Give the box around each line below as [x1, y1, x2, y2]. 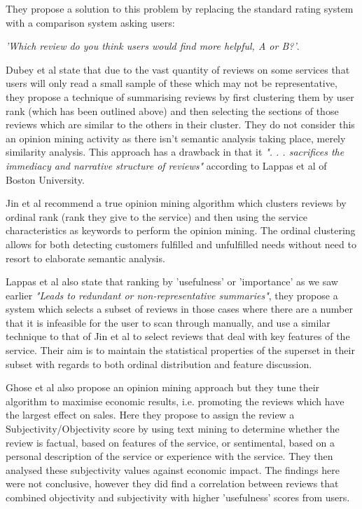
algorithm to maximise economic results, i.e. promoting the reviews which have [6, 393, 344, 408]
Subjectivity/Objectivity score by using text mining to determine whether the [6, 421, 340, 436]
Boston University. [6, 172, 85, 186]
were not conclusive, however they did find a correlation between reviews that [6, 476, 339, 491]
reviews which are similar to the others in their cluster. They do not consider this [6, 117, 355, 132]
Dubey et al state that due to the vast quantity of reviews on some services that [6, 62, 350, 76]
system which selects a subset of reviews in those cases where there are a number [6, 301, 353, 316]
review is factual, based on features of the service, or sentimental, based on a [6, 435, 335, 449]
